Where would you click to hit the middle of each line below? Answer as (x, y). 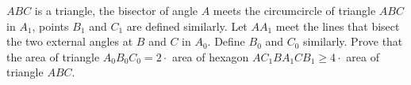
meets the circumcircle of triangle (294, 10)
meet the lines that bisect (338, 26)
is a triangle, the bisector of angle (116, 10)
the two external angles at (70, 41)
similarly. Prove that (353, 41)
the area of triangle (53, 56)
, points (50, 26)
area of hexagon (210, 56)
